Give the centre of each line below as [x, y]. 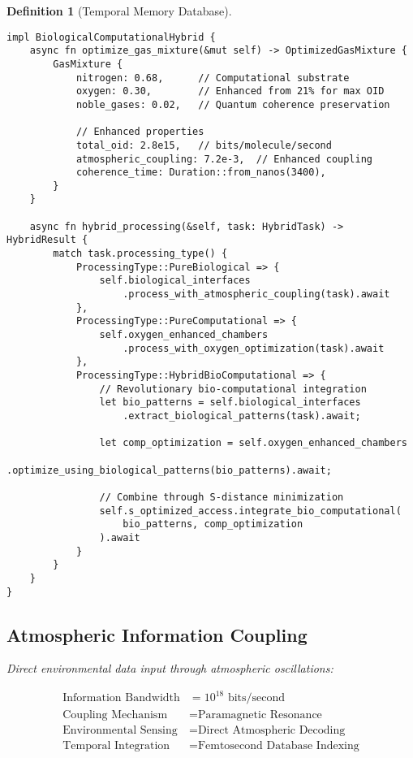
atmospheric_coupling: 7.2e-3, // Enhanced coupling [224, 159]
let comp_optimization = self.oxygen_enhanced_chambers [253, 443]
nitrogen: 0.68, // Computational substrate [213, 78]
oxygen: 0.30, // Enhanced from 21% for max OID [230, 91]
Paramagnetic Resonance [260, 715]
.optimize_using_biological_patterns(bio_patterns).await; [169, 470]
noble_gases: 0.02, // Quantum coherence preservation [233, 104]
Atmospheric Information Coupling [157, 634]
